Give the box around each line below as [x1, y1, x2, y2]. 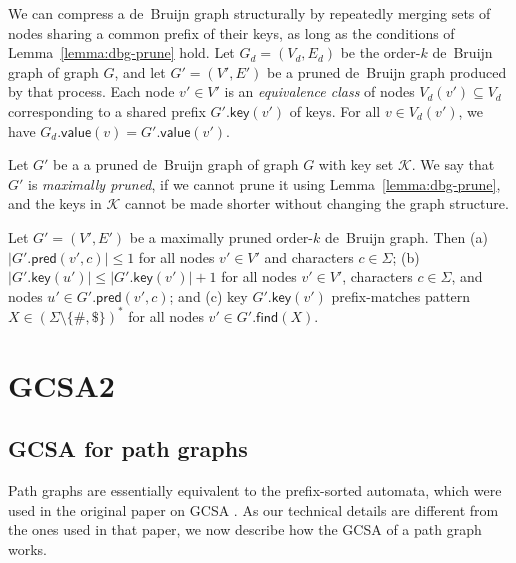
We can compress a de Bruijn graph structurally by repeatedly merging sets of [8, 3, 491, 23]
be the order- [340, 42, 421, 63]
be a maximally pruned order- [129, 226, 314, 247]
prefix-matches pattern [331, 285, 471, 306]
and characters [264, 246, 354, 267]
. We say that [411, 154, 495, 175]
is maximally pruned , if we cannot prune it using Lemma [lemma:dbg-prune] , [28, 173, 501, 194]
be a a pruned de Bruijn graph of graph [53, 154, 299, 175]
